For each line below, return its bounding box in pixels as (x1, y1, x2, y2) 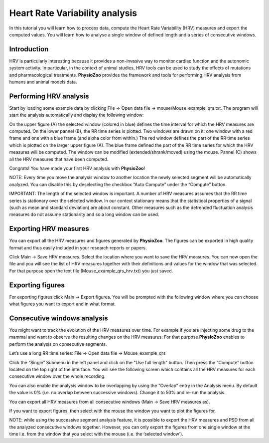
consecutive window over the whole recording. (9, 373, 106, 379)
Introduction (9, 45, 49, 53)
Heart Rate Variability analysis (9, 7, 137, 18)
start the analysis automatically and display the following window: (9, 112, 144, 118)
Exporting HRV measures (9, 224, 89, 233)
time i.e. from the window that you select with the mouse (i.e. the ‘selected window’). (9, 431, 184, 437)
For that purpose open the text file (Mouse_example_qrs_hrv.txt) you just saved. (9, 267, 173, 274)
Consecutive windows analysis (9, 314, 108, 322)
